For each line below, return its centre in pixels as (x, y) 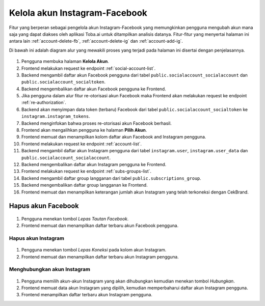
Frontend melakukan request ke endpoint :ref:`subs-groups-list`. (86, 171)
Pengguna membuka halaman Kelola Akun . (65, 61)
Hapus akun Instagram (37, 238)
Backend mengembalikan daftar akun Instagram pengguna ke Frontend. (94, 164)
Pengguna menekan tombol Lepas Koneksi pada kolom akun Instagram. (94, 250)
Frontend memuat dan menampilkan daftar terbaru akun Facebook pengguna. (100, 225)
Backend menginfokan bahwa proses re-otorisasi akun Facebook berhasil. (96, 123)
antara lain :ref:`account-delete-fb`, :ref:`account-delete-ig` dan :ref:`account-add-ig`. (96, 41)
